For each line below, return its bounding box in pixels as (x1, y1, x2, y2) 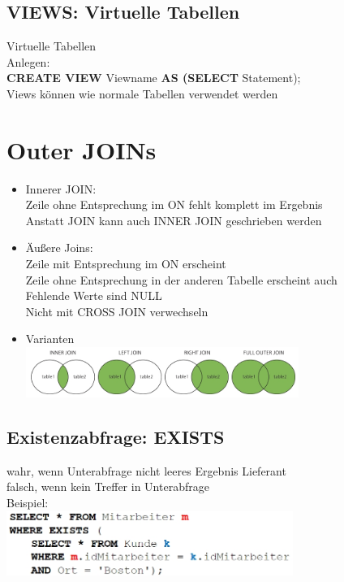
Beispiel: (6, 494, 49, 511)
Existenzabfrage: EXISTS (6, 424, 225, 450)
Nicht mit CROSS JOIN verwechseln (25, 302, 209, 319)
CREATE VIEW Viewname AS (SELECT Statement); (6, 69, 301, 86)
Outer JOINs (6, 132, 157, 166)
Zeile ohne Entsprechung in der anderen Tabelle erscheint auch (25, 271, 338, 288)
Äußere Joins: (25, 239, 93, 256)
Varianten (25, 330, 75, 347)
